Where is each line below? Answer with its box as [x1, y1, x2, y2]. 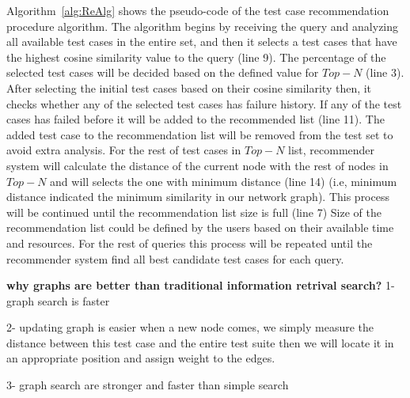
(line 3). [366, 64, 404, 81]
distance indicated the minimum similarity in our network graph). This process [6, 188, 389, 205]
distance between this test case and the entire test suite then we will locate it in [6, 334, 394, 351]
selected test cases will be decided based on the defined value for [6, 64, 319, 81]
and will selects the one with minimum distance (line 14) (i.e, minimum [50, 172, 397, 189]
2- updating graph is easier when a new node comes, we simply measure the [6, 319, 374, 335]
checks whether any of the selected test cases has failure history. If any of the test [6, 95, 402, 112]
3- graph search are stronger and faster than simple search [6, 377, 289, 393]
